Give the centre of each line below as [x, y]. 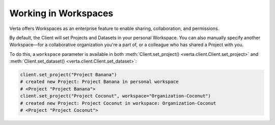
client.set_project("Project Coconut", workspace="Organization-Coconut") [116, 96]
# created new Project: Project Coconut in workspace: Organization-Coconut [118, 103]
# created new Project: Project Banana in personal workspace [99, 82]
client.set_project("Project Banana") [68, 75]
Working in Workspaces [61, 13]
